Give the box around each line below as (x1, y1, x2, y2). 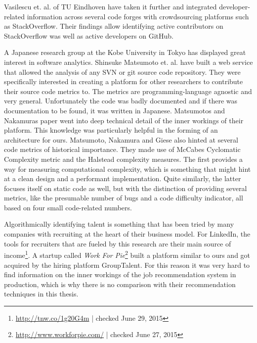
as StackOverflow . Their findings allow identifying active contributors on (4, 21, 223, 31)
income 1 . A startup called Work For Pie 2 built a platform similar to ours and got (4, 248, 251, 260)
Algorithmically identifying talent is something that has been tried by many (4, 219, 234, 229)
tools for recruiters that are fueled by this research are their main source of (4, 238, 231, 248)
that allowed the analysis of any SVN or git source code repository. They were (4, 66, 241, 77)
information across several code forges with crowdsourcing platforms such (27, 11, 249, 21)
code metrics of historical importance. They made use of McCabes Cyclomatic (4, 144, 241, 154)
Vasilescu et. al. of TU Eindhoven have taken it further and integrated (4, 1, 217, 11)
